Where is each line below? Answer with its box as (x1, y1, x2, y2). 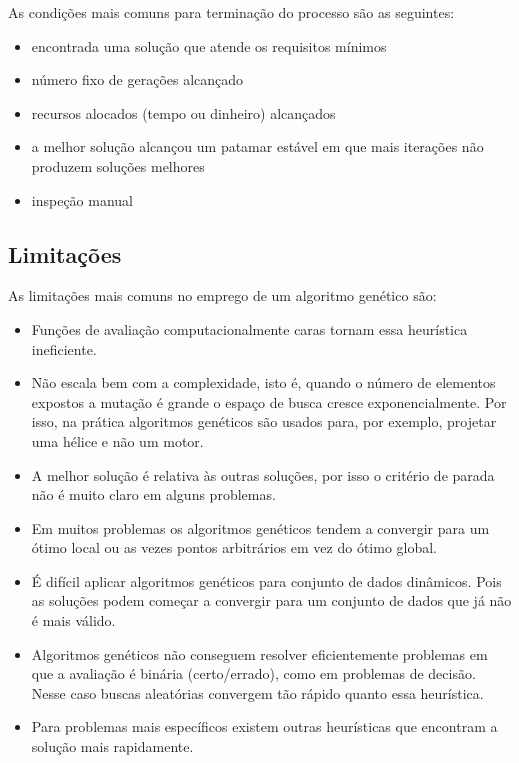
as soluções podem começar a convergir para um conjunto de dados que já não (31, 590, 512, 611)
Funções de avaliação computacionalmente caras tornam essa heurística (31, 318, 468, 339)
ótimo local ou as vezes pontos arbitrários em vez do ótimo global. (31, 537, 438, 558)
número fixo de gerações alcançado (31, 69, 244, 90)
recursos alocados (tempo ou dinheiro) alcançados (31, 102, 336, 123)
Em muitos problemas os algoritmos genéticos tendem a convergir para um (31, 517, 490, 538)
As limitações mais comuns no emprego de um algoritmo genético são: (8, 285, 437, 306)
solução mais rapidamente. (31, 736, 194, 757)
